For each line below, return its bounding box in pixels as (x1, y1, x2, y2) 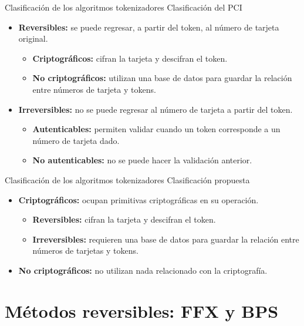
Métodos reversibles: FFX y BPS (5, 298, 279, 322)
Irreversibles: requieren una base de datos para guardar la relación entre (32, 233, 299, 245)
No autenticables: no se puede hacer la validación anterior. (32, 154, 252, 166)
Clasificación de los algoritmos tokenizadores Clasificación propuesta (5, 173, 250, 186)
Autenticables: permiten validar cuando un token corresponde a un (32, 123, 281, 135)
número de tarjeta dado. (32, 134, 120, 146)
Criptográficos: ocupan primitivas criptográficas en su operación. (18, 193, 259, 206)
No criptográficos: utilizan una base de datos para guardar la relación (32, 72, 292, 84)
